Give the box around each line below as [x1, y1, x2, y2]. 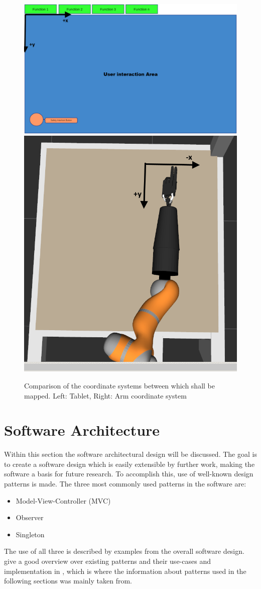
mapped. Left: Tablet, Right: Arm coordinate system [24, 390, 187, 401]
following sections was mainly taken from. [4, 575, 132, 586]
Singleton [16, 529, 45, 539]
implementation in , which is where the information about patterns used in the [4, 565, 246, 576]
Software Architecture [4, 420, 160, 440]
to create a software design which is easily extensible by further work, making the [4, 458, 255, 469]
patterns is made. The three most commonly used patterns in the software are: [4, 478, 246, 489]
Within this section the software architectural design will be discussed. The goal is [4, 449, 257, 459]
